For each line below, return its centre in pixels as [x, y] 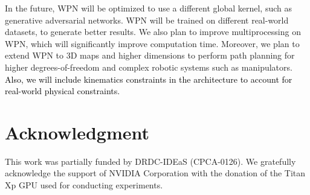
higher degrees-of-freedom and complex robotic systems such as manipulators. [149, 67]
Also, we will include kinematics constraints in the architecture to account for [149, 79]
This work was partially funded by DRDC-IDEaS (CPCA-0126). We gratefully [150, 161]
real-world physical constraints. [63, 91]
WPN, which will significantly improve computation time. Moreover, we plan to [152, 43]
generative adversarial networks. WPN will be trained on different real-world [147, 20]
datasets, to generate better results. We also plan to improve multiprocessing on [153, 32]
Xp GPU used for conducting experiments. [84, 185]
